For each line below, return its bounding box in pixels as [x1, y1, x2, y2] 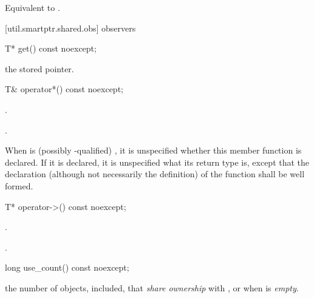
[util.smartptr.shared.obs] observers [5, 21, 136, 34]
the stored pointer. [5, 62, 74, 75]
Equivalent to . [5, 1, 60, 13]
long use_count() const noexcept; [5, 261, 129, 274]
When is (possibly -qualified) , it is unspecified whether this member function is [5, 144, 302, 157]
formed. [5, 179, 33, 192]
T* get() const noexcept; [5, 42, 97, 55]
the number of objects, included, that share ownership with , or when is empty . [5, 281, 299, 294]
